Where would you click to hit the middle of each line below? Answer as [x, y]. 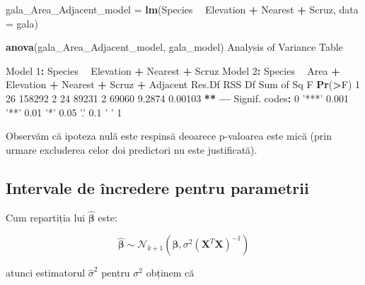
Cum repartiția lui [46, 217]
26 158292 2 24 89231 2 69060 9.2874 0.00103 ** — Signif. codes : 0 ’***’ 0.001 [177, 98]
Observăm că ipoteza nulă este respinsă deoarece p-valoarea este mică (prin [169, 136]
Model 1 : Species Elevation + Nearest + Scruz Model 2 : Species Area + [173, 70]
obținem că [170, 273]
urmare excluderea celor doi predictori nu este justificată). [132, 149]
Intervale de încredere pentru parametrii [157, 187]
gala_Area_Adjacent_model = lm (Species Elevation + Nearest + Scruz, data [182, 9]
